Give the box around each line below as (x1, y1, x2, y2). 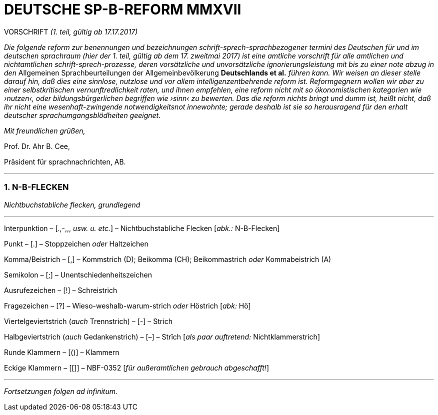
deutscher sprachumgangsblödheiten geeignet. (4, 110, 161, 119)
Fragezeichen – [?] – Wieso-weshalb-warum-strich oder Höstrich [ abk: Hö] (4, 301, 251, 310)
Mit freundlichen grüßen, (4, 126, 85, 135)
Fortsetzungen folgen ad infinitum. (4, 386, 117, 395)
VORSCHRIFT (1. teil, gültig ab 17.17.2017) (4, 27, 138, 36)
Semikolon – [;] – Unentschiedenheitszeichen (4, 270, 152, 279)
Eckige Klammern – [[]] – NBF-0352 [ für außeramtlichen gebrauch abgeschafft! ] (4, 363, 269, 372)
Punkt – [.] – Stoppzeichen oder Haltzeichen (4, 239, 148, 248)
